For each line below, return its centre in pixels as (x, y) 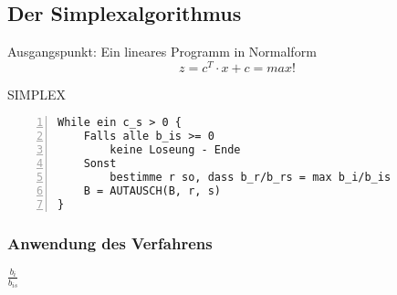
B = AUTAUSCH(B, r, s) (152, 190)
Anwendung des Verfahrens (110, 242)
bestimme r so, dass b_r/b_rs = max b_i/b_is (251, 177)
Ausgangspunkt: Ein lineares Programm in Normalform (162, 52)
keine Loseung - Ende (175, 150)
